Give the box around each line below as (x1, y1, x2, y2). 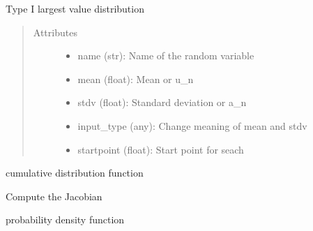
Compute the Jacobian (6, 188, 102, 203)
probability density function (6, 212, 125, 227)
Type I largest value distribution (6, 1, 144, 15)
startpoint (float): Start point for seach (77, 142, 244, 156)
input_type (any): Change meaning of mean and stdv (77, 118, 307, 133)
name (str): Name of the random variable (77, 48, 254, 63)
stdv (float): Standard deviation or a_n (77, 95, 247, 110)
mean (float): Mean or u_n (77, 71, 194, 86)
